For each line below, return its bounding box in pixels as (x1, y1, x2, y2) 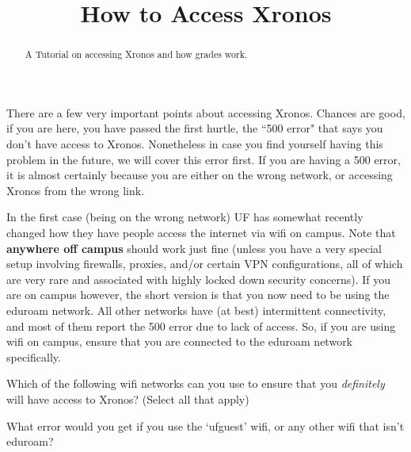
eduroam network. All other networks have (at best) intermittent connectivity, (6, 301, 386, 318)
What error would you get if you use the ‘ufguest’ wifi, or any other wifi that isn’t (6, 417, 405, 434)
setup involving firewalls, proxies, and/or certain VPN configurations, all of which (6, 255, 403, 272)
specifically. (6, 348, 61, 365)
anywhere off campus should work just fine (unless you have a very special (6, 239, 382, 256)
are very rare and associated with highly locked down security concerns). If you (6, 270, 391, 287)
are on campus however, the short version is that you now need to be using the (6, 286, 390, 303)
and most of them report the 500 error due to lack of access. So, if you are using (6, 317, 396, 334)
